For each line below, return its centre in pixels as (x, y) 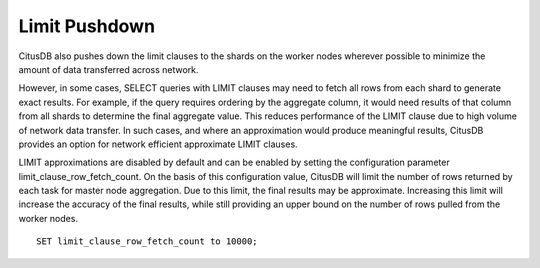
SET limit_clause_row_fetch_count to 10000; (147, 241)
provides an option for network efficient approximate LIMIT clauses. (158, 144)
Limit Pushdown (86, 26)
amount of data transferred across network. (108, 69)
